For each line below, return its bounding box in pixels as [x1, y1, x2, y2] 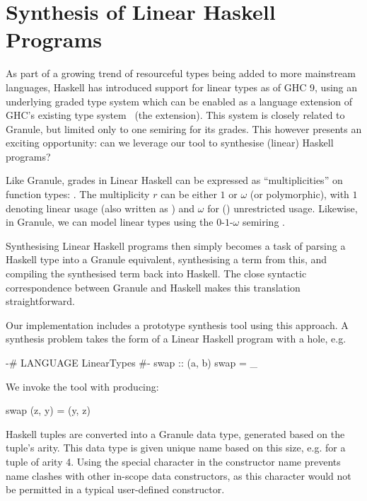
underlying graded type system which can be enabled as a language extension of [6, 93, 352, 108]
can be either [161, 187, 217, 202]
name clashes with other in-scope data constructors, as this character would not [6, 468, 351, 483]
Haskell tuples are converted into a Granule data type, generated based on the [6, 426, 345, 441]
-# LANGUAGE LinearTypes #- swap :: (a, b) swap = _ [6, 355, 258, 369]
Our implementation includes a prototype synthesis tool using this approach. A [6, 317, 349, 332]
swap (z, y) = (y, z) [6, 403, 91, 417]
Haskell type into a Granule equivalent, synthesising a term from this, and [6, 252, 327, 267]
